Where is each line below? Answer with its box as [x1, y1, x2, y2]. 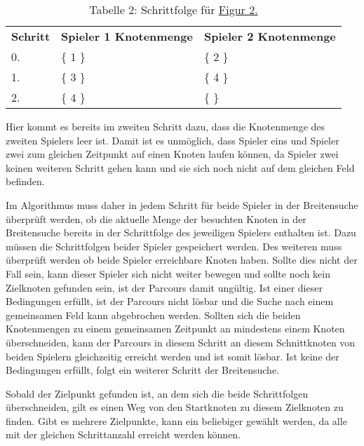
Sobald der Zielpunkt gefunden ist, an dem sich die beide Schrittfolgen [6, 386, 309, 400]
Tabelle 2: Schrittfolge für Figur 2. [89, 1, 258, 18]
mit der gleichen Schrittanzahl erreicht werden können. [6, 427, 241, 442]
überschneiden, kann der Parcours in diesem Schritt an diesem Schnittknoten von [6, 334, 356, 349]
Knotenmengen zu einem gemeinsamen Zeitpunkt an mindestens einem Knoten [6, 321, 345, 336]
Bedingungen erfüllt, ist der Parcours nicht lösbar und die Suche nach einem [6, 294, 334, 309]
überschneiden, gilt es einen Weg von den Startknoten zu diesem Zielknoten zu [6, 400, 344, 414]
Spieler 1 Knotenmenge [61, 28, 193, 44]
